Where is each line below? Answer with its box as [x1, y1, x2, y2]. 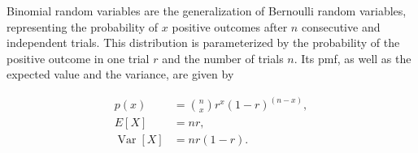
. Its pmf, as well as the [294, 49, 411, 66]
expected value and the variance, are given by [7, 66, 234, 83]
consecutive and [301, 18, 381, 35]
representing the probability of [7, 18, 159, 35]
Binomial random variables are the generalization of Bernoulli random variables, [7, 2, 407, 19]
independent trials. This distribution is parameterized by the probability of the [7, 34, 400, 51]
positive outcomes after [172, 18, 288, 35]
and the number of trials [162, 49, 284, 66]
